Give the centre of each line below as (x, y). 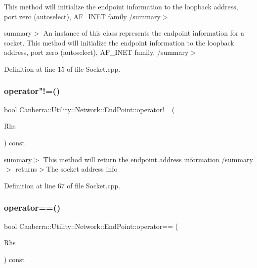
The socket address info (82, 169)
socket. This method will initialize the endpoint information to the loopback (119, 42)
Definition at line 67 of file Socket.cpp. (62, 185)
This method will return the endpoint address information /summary (148, 159)
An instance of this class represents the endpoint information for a (144, 33)
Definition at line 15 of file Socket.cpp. (62, 68)
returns (26, 169)
